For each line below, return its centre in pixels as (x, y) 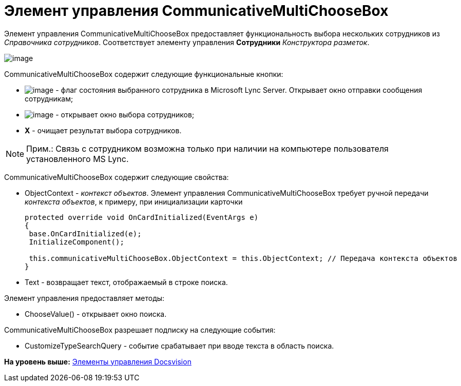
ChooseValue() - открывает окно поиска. (96, 314)
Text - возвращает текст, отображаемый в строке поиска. (126, 282)
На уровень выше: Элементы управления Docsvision (98, 361)
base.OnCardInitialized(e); (85, 233)
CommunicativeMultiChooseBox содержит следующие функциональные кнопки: (144, 74)
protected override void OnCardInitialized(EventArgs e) (142, 217)
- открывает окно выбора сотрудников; (125, 114)
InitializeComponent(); (76, 242)
